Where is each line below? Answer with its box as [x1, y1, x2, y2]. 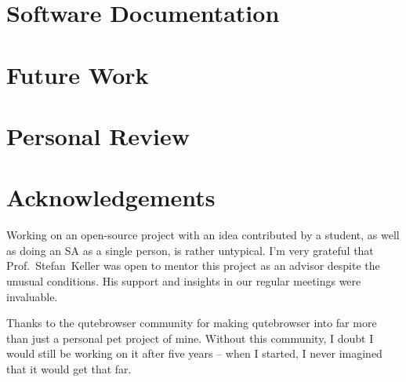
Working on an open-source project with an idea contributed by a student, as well [6, 227, 400, 243]
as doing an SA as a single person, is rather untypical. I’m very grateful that [6, 242, 374, 258]
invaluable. [6, 288, 58, 304]
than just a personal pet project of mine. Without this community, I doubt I [6, 329, 374, 346]
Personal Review [6, 119, 190, 151]
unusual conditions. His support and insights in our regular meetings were [6, 273, 361, 289]
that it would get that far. [6, 361, 132, 377]
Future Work [6, 58, 149, 90]
